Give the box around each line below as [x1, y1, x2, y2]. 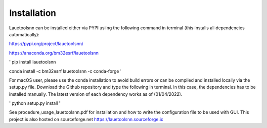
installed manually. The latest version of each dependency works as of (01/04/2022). [9, 91, 182, 97]
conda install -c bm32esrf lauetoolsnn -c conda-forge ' [9, 68, 122, 74]
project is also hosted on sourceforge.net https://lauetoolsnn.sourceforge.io [9, 116, 164, 122]
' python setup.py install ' [9, 100, 61, 106]
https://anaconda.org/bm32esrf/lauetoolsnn [9, 50, 99, 56]
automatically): [9, 31, 40, 37]
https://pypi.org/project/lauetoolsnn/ [9, 41, 84, 47]
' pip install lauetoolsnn [9, 59, 56, 65]
